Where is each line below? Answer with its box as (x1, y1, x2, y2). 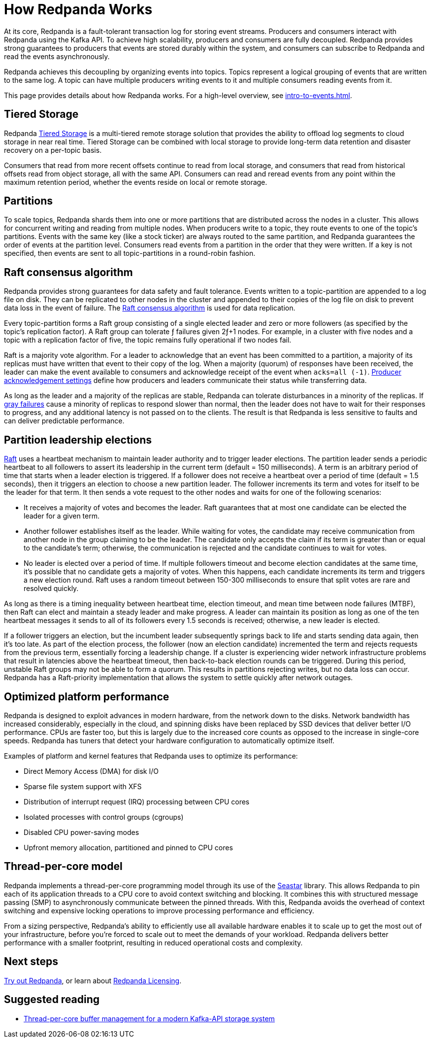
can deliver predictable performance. (4, 417, 125, 425)
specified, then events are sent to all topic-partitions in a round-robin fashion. (4, 249, 256, 258)
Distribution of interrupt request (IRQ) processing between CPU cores (24, 797, 250, 806)
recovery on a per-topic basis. (4, 145, 102, 154)
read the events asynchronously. (4, 52, 110, 61)
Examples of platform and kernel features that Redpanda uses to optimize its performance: (4, 751, 298, 760)
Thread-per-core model (4, 860, 123, 873)
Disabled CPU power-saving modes (24, 828, 139, 836)
